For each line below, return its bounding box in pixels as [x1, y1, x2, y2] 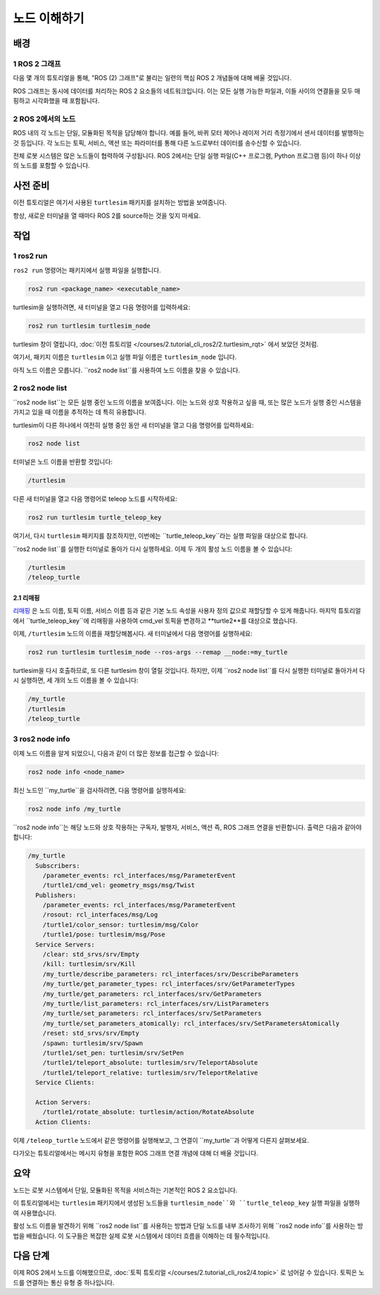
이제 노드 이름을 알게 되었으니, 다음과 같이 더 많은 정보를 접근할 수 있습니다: [13, 749, 220, 757]
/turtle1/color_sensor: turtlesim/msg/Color [42, 920, 199, 929]
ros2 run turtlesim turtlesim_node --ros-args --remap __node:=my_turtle [27, 648, 288, 656]
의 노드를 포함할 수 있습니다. [13, 161, 91, 170]
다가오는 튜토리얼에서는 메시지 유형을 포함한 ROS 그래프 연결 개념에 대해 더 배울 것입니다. [13, 1149, 258, 1158]
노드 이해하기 [13, 11, 84, 26]
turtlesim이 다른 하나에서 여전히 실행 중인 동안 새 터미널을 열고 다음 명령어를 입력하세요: [13, 421, 254, 429]
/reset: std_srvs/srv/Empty [42, 1029, 140, 1037]
